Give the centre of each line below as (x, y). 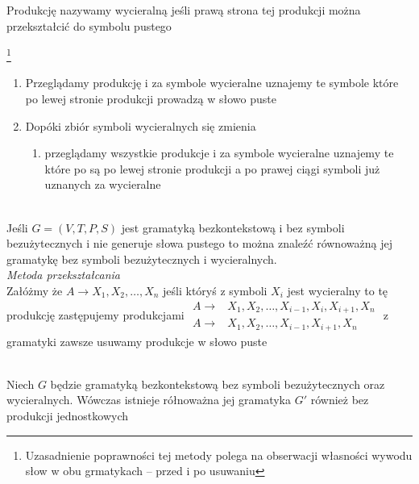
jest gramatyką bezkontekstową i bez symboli (233, 227)
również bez (340, 400)
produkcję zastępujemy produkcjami (95, 314)
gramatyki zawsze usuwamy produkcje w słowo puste (137, 341)
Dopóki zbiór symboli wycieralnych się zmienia (141, 125)
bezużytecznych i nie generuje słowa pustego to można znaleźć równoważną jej (199, 243)
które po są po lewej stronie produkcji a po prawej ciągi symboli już (212, 168)
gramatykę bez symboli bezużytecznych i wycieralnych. (142, 259)
